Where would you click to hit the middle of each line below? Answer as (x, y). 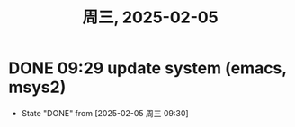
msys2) (37, 87)
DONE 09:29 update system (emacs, (147, 68)
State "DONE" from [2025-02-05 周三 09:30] (105, 113)
